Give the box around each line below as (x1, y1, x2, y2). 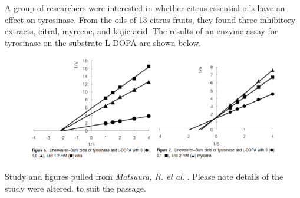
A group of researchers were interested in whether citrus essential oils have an (5, 2, 285, 14)
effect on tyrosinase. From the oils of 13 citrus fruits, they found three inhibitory (5, 13, 296, 25)
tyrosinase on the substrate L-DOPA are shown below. (5, 36, 202, 48)
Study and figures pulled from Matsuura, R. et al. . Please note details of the (5, 170, 283, 183)
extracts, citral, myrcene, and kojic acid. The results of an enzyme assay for (5, 25, 278, 37)
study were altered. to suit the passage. (5, 181, 146, 194)
